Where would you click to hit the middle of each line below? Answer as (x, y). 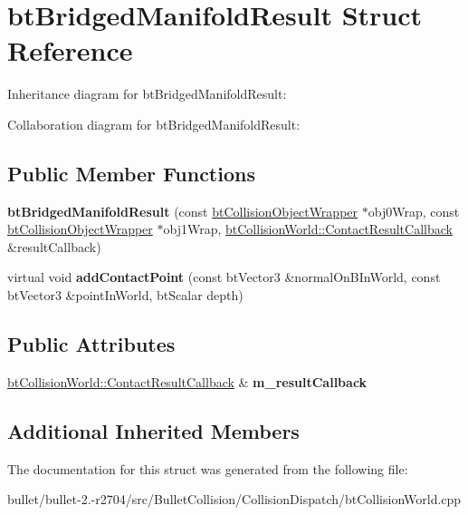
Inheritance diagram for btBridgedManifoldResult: (147, 94)
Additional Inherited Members (153, 430)
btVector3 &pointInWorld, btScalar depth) (125, 295)
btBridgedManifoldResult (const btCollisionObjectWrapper (183, 211)
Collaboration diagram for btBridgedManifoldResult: (154, 124)
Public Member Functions (131, 173)
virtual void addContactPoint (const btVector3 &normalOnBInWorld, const (224, 277)
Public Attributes (91, 344)
